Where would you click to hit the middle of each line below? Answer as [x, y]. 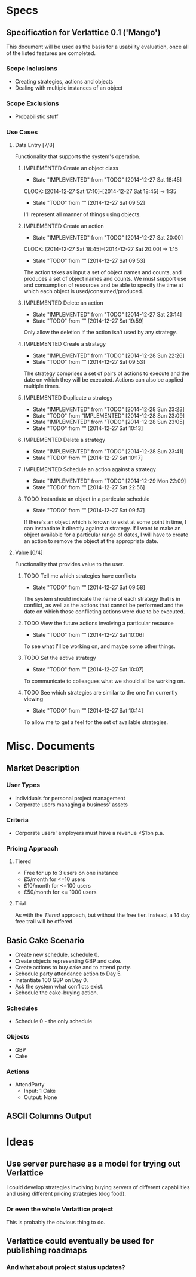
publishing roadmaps [47, 1250]
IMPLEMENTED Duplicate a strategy [68, 397]
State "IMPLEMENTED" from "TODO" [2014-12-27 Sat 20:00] [108, 237]
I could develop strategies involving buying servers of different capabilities [98, 1187]
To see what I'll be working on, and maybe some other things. [100, 646]
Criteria [17, 820]
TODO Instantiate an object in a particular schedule [87, 499]
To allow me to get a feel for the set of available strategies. [96, 722]
